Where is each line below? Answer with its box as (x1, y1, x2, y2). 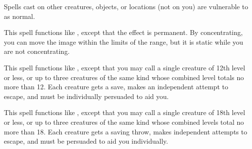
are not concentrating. (4, 46, 70, 56)
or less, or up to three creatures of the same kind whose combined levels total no (4, 116, 244, 127)
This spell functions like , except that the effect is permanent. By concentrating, (4, 27, 243, 37)
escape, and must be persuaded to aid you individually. (4, 136, 168, 146)
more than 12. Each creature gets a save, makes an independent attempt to (4, 82, 228, 92)
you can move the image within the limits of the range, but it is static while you (4, 36, 243, 47)
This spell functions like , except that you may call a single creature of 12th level (4, 62, 245, 72)
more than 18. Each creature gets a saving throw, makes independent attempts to (4, 126, 247, 136)
